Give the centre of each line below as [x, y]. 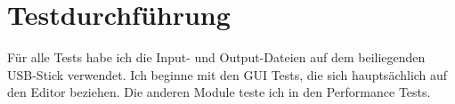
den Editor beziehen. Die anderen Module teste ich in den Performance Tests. [219, 92]
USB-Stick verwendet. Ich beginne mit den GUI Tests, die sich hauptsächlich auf [227, 74]
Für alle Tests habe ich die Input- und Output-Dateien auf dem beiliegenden [216, 57]
